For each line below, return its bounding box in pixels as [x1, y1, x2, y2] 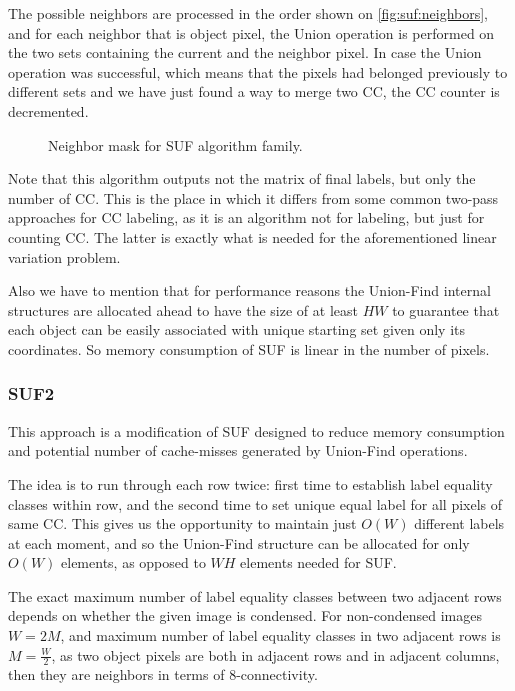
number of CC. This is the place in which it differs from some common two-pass [8, 187, 499, 208]
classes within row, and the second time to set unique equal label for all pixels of [8, 493, 503, 514]
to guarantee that [392, 299, 500, 320]
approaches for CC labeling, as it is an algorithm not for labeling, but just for [8, 207, 485, 228]
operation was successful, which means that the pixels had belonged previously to [8, 61, 508, 82]
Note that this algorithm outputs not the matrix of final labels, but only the [8, 168, 476, 189]
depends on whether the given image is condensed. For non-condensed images [8, 605, 482, 626]
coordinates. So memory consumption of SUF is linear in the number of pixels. [8, 338, 490, 359]
